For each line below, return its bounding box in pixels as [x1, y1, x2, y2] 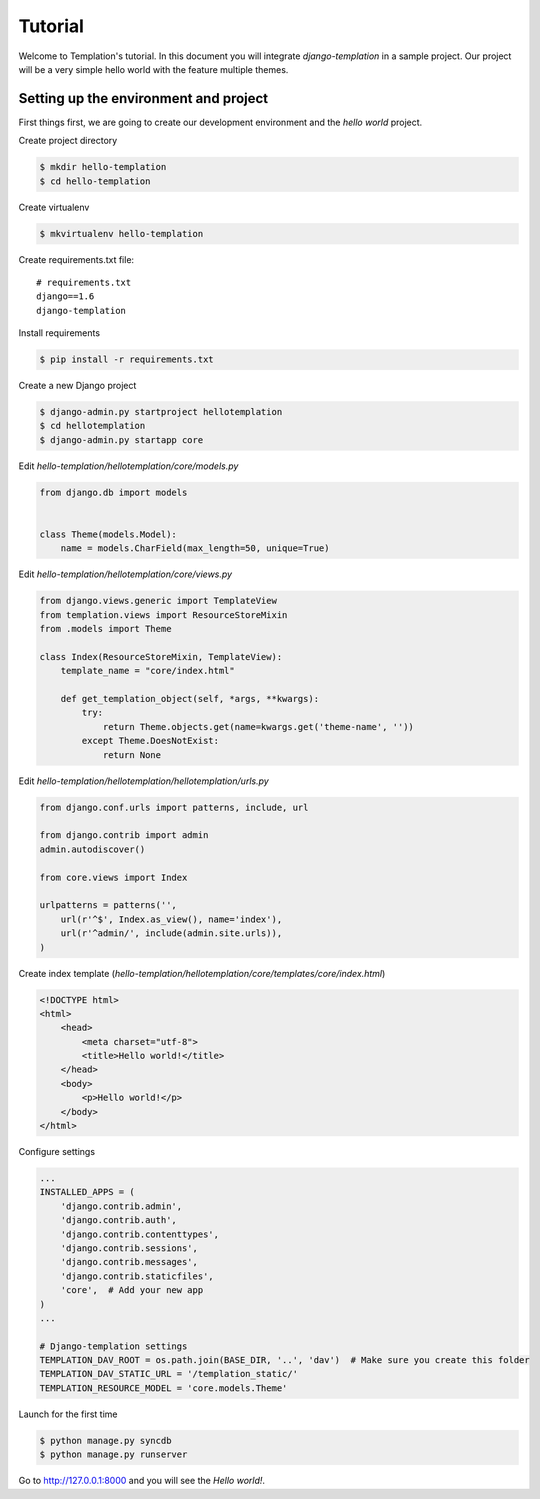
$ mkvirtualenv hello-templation [39, 228, 204, 239]
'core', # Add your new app [60, 1285, 204, 1296]
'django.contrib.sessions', [60, 1242, 199, 1254]
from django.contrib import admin [39, 830, 209, 841]
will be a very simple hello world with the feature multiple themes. [18, 63, 289, 75]
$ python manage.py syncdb [39, 1435, 172, 1446]
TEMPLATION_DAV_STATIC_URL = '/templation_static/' [39, 1368, 299, 1380]
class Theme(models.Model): [39, 529, 177, 540]
